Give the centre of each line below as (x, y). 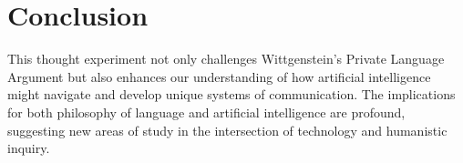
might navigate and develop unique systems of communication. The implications (231, 94)
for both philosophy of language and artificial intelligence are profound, (206, 112)
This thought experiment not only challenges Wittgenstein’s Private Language (226, 59)
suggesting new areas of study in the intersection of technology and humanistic (227, 130)
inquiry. (29, 148)
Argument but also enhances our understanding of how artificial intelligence (219, 76)
